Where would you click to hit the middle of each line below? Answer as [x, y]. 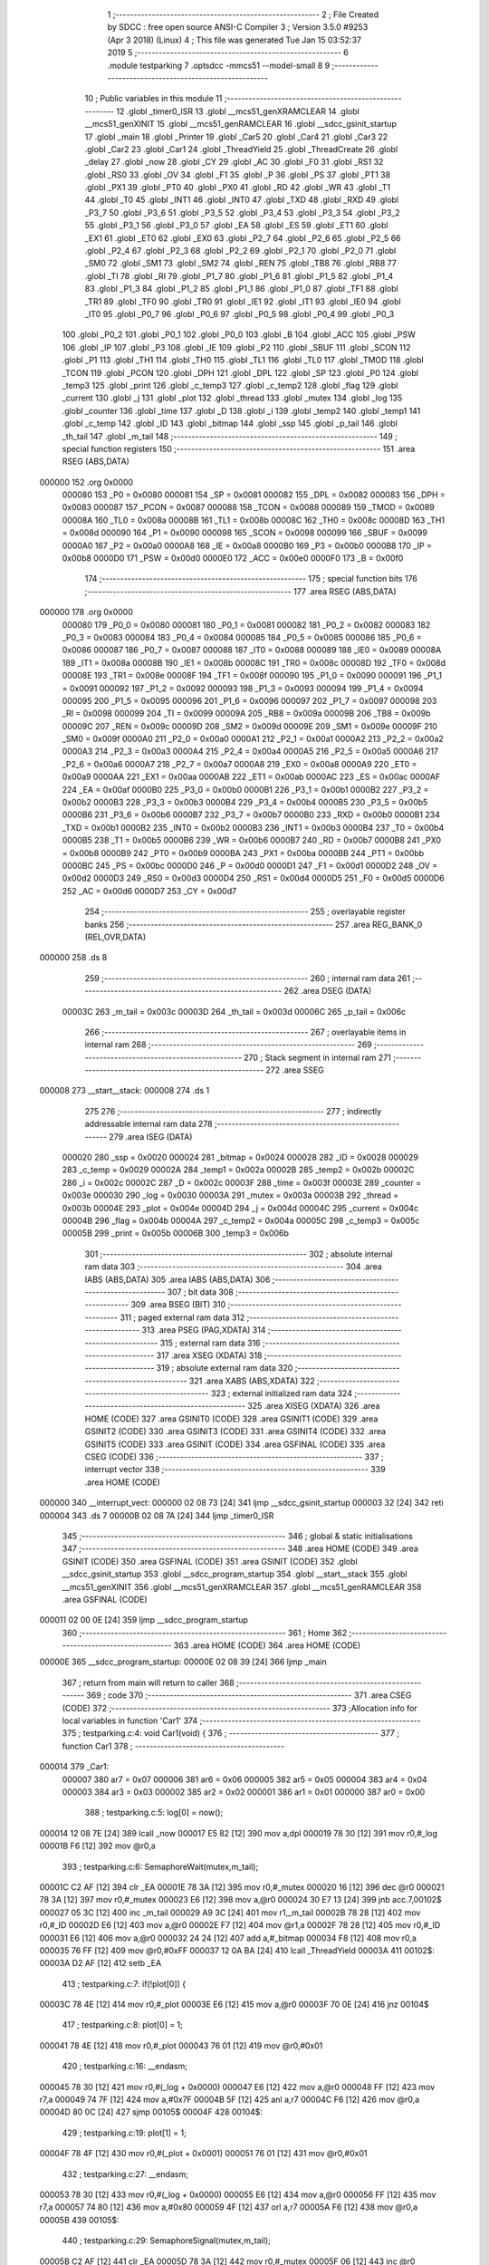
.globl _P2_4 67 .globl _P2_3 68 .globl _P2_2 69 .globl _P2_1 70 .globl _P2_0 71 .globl [240, 251]
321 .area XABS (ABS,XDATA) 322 [252, 1381]
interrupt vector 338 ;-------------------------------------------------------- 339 [235, 1470]
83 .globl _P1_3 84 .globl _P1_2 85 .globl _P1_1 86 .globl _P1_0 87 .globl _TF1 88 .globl [241, 289]
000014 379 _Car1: [74, 1767]
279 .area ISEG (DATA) [151, 1136]
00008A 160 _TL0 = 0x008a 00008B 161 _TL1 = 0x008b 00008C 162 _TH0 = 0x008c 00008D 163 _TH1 [254, 520]
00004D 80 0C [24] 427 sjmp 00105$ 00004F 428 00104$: [151, 2112]
